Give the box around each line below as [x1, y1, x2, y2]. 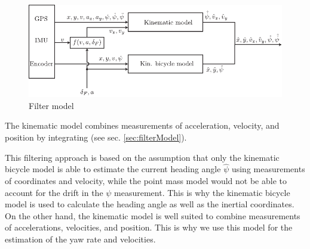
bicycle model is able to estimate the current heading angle [5, 163, 221, 175]
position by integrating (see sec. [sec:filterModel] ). [5, 131, 187, 144]
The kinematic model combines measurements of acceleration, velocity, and [5, 119, 280, 132]
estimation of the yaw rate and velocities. [5, 233, 156, 245]
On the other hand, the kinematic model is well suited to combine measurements [5, 209, 300, 222]
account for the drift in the [5, 186, 103, 198]
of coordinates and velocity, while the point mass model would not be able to [5, 175, 287, 187]
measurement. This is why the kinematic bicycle [114, 186, 290, 198]
